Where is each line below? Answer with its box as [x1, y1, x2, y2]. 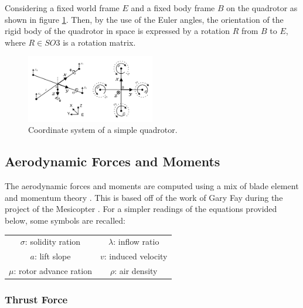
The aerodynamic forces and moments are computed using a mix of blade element [5, 180, 299, 192]
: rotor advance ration [13, 264, 92, 276]
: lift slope [34, 250, 71, 262]
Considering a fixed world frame [5, 2, 120, 13]
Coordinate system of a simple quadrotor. [28, 124, 178, 136]
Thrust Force [5, 292, 68, 306]
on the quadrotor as [226, 2, 298, 13]
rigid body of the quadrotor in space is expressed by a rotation [5, 25, 230, 37]
